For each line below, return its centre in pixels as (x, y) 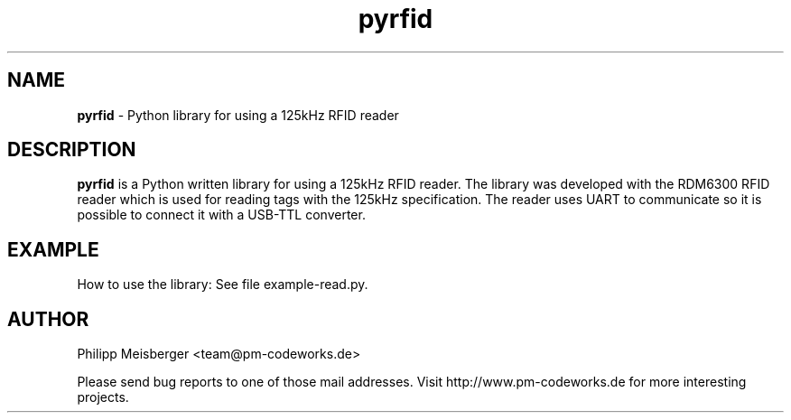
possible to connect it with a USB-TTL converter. (221, 215)
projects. (103, 397)
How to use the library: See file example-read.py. (223, 285)
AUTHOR (48, 319)
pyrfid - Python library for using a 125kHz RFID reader (238, 115)
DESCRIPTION (72, 150)
